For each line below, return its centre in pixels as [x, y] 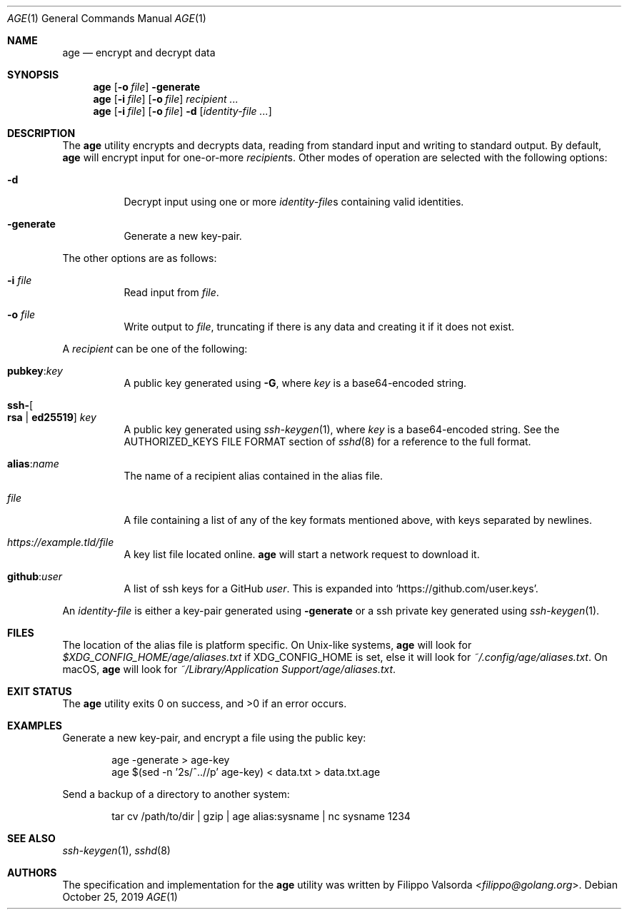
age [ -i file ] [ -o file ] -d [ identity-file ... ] [182, 111]
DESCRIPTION [41, 133]
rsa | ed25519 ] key [52, 417]
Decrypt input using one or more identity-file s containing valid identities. [294, 202]
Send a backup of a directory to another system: [176, 794]
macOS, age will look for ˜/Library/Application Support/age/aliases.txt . [229, 669]
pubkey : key [35, 371]
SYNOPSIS [33, 75]
